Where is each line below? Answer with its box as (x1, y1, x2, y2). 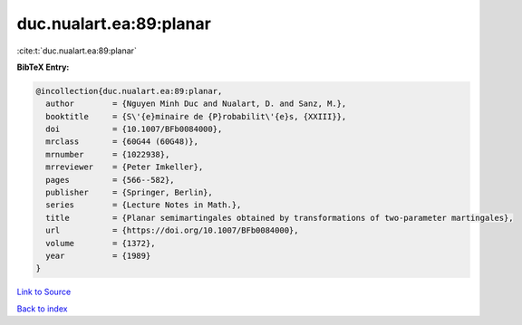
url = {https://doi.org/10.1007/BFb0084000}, (45, 225, 299, 235)
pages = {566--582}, (45, 175, 176, 185)
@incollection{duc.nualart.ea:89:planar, (35, 86, 223, 96)
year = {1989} (45, 251, 151, 261)
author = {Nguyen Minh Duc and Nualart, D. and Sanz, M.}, (45, 99, 347, 109)
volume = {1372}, (45, 238, 156, 248)
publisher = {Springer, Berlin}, (45, 187, 213, 198)
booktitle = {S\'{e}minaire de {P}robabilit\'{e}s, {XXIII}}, (45, 111, 347, 121)
